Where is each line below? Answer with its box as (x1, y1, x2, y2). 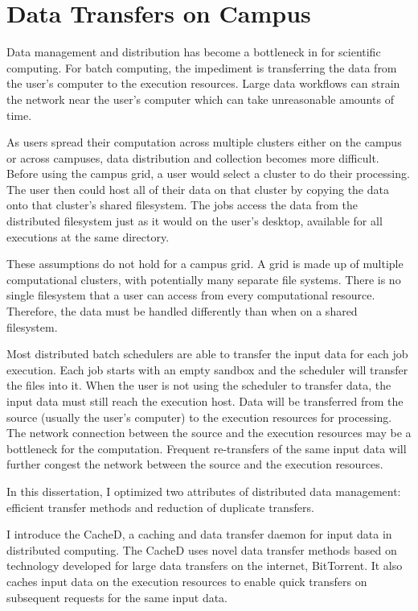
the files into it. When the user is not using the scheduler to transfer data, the (6, 377, 391, 394)
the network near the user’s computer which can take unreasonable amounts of (6, 90, 394, 107)
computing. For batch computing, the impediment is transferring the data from (6, 59, 397, 76)
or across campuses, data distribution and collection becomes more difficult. (6, 149, 379, 166)
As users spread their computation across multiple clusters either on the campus (6, 134, 402, 151)
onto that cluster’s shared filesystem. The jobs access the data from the (6, 196, 359, 213)
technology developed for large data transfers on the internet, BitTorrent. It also (6, 557, 403, 574)
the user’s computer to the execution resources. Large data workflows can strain (6, 75, 400, 92)
